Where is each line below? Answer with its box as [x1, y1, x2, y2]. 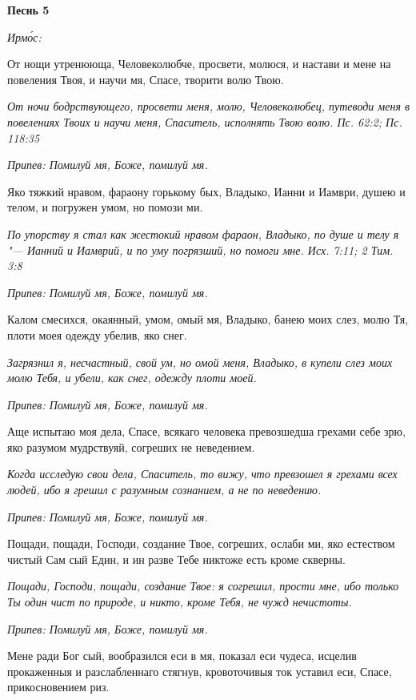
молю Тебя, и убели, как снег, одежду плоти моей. [7, 369, 257, 386]
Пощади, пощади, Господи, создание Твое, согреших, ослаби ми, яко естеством [7, 535, 395, 552]
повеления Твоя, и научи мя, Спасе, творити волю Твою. [7, 70, 284, 87]
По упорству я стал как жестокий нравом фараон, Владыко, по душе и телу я [7, 225, 399, 242]
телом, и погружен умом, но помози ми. [7, 199, 203, 215]
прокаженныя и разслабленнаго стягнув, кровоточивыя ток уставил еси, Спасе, [7, 662, 392, 679]
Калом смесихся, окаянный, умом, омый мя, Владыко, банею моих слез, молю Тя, [7, 311, 409, 328]
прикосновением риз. [7, 678, 110, 695]
